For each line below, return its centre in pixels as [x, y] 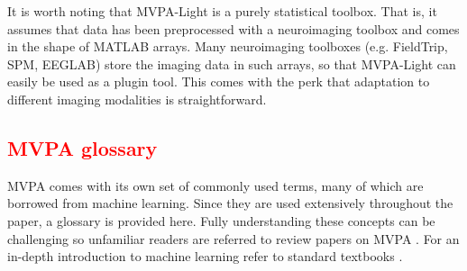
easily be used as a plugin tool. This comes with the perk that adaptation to [219, 81]
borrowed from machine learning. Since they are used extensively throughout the [230, 203]
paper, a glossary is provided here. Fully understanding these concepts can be [221, 220]
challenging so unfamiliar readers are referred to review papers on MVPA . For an [233, 238]
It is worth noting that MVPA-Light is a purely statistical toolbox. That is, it [222, 11]
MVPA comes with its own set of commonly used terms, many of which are [215, 185]
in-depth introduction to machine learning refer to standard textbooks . [205, 256]
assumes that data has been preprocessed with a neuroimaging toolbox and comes [233, 28]
